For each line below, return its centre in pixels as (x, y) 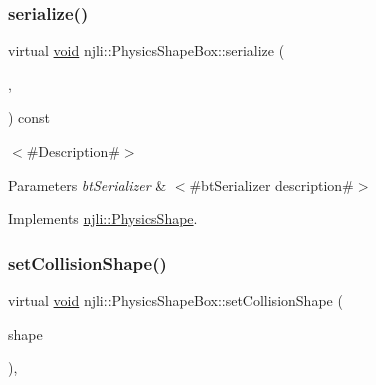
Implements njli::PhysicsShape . (103, 218)
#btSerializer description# (271, 184)
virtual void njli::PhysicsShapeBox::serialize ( (146, 50)
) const (29, 117)
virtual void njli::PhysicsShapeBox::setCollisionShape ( (175, 300)
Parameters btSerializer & (87, 184)
